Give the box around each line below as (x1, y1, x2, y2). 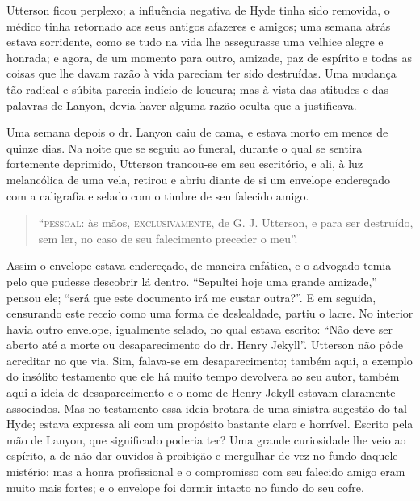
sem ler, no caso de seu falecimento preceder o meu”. (38, 229, 298, 246)
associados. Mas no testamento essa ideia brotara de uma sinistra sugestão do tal (6, 399, 407, 416)
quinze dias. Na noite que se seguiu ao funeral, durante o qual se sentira (6, 139, 363, 156)
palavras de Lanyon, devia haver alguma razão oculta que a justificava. (6, 96, 357, 113)
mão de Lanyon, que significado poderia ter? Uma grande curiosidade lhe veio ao (6, 431, 406, 448)
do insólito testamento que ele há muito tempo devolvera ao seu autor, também (6, 368, 400, 385)
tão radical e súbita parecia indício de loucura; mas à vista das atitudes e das (6, 80, 389, 97)
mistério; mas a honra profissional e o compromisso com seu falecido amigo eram (6, 463, 405, 480)
